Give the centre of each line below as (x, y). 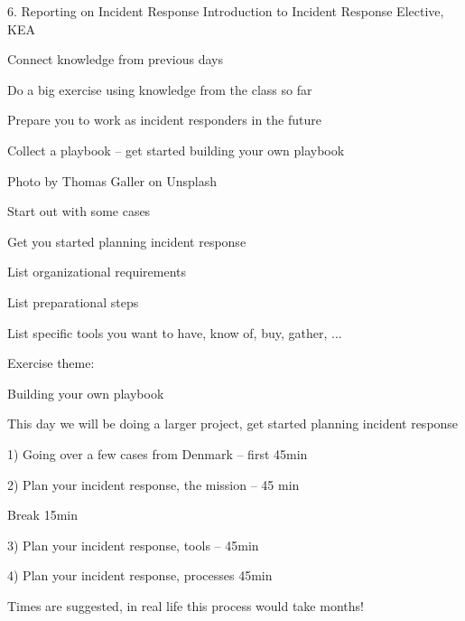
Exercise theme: (51, 363)
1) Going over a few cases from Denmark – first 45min (158, 453)
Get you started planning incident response (127, 241)
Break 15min (43, 515)
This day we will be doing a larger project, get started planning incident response (233, 423)
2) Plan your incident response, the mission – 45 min (153, 484)
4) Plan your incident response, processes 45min (140, 575)
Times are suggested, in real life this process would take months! (186, 605)
